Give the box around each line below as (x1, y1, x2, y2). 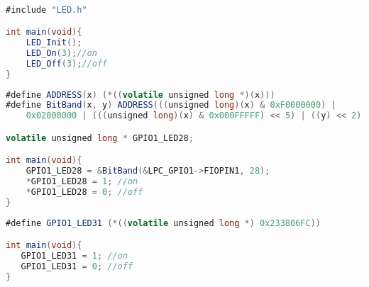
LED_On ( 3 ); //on (26, 47, 97, 58)
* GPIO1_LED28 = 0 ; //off (26, 187, 143, 197)
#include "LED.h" (6, 4, 87, 15)
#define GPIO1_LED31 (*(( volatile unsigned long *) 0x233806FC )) (6, 218, 321, 228)
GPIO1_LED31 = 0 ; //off (21, 261, 133, 272)
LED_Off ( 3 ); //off (26, 58, 108, 69)
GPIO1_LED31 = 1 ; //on (21, 251, 128, 261)
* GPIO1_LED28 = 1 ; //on (26, 176, 138, 187)
